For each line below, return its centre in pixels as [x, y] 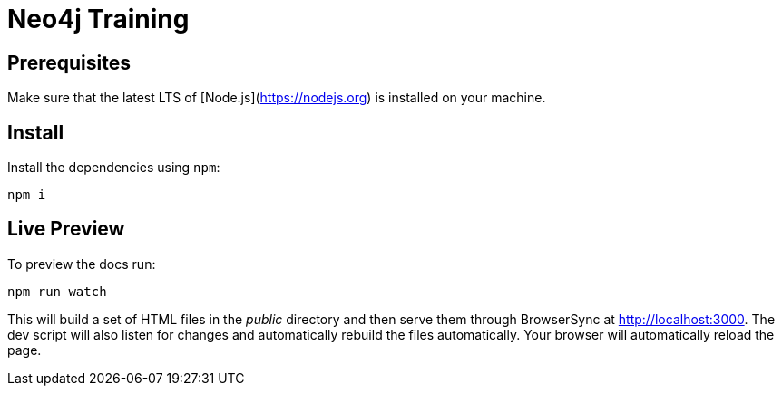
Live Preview [66, 229]
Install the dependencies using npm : [114, 168]
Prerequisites [69, 62]
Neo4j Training [98, 19]
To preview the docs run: [82, 264]
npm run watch [57, 291]
